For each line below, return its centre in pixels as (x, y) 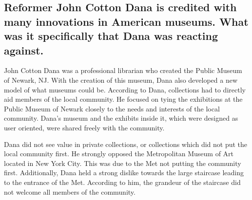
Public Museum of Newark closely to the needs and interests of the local (112, 108)
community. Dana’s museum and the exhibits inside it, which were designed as (121, 118)
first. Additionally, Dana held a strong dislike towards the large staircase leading (124, 173)
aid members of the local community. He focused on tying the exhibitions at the (123, 99)
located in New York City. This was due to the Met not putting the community (123, 163)
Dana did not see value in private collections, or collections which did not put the (126, 144)
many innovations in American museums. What (126, 21)
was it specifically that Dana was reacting (111, 36)
